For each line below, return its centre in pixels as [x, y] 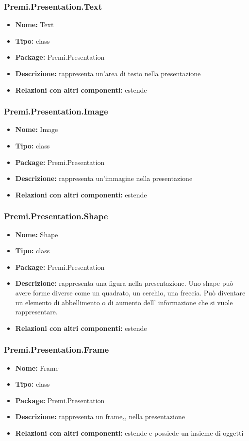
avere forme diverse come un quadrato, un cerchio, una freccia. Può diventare [130, 292]
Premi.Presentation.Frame [57, 350]
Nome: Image [37, 129]
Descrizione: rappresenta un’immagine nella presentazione [104, 178]
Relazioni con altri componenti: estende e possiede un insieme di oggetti [129, 433]
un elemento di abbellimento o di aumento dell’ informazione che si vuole [124, 302]
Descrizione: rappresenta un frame [69, 416]
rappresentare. [36, 312]
